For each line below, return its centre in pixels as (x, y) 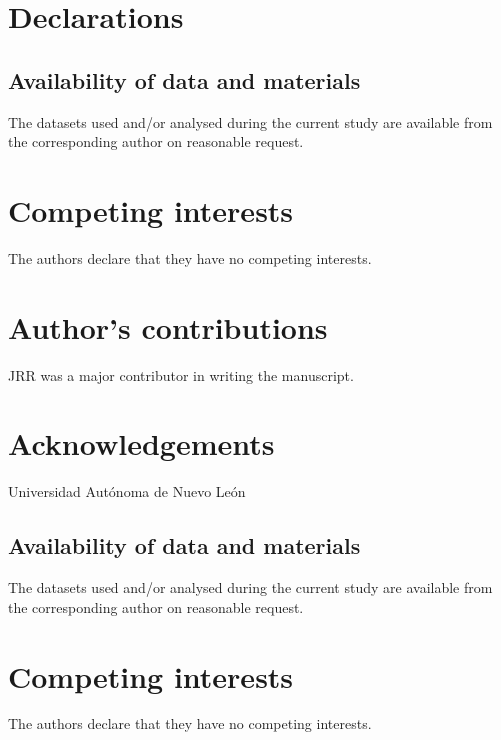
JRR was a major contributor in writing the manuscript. (181, 374)
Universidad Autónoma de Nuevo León (127, 491)
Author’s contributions (168, 326)
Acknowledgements (141, 443)
